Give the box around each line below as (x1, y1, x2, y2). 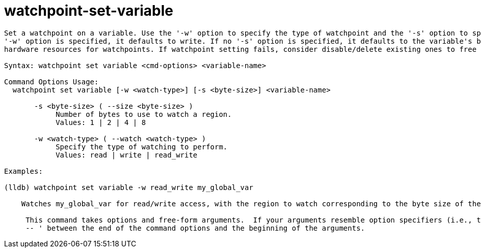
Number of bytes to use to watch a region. (56, 110, 232, 118)
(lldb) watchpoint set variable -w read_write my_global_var (4, 183, 253, 192)
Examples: (4, 167, 43, 175)
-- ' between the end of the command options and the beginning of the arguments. (25, 224, 365, 232)
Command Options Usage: (4, 77, 99, 86)
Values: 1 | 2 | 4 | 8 (56, 118, 146, 127)
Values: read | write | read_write (56, 150, 198, 159)
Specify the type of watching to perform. (56, 142, 228, 151)
